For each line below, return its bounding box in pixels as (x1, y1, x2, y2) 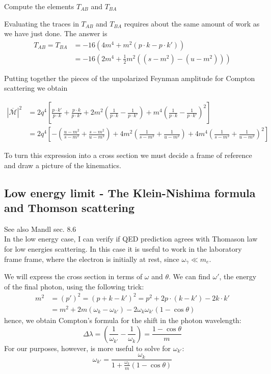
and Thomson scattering (4, 200, 135, 216)
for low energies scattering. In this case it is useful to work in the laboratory (4, 244, 242, 254)
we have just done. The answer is (4, 28, 107, 39)
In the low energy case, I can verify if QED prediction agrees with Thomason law (4, 233, 258, 244)
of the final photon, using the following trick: (4, 281, 144, 291)
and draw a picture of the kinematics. (4, 159, 121, 170)
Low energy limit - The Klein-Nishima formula (4, 184, 256, 200)
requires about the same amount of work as (124, 18, 260, 29)
